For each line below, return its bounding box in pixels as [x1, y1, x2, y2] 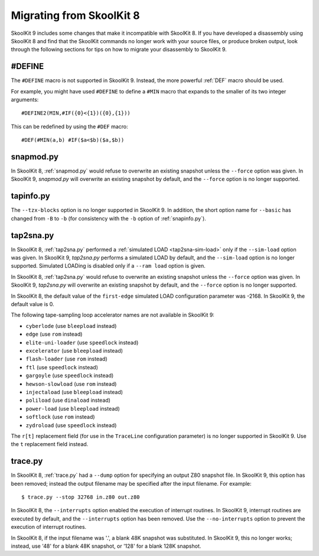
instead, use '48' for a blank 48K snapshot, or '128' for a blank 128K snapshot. [11, 542, 201, 550]
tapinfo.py [11, 191, 50, 201]
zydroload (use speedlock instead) [25, 421, 117, 428]
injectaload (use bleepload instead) [25, 388, 123, 395]
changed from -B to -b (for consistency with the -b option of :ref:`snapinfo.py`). [11, 214, 206, 222]
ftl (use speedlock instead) [25, 363, 99, 370]
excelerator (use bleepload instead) [25, 347, 123, 354]
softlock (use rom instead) [25, 414, 95, 421]
